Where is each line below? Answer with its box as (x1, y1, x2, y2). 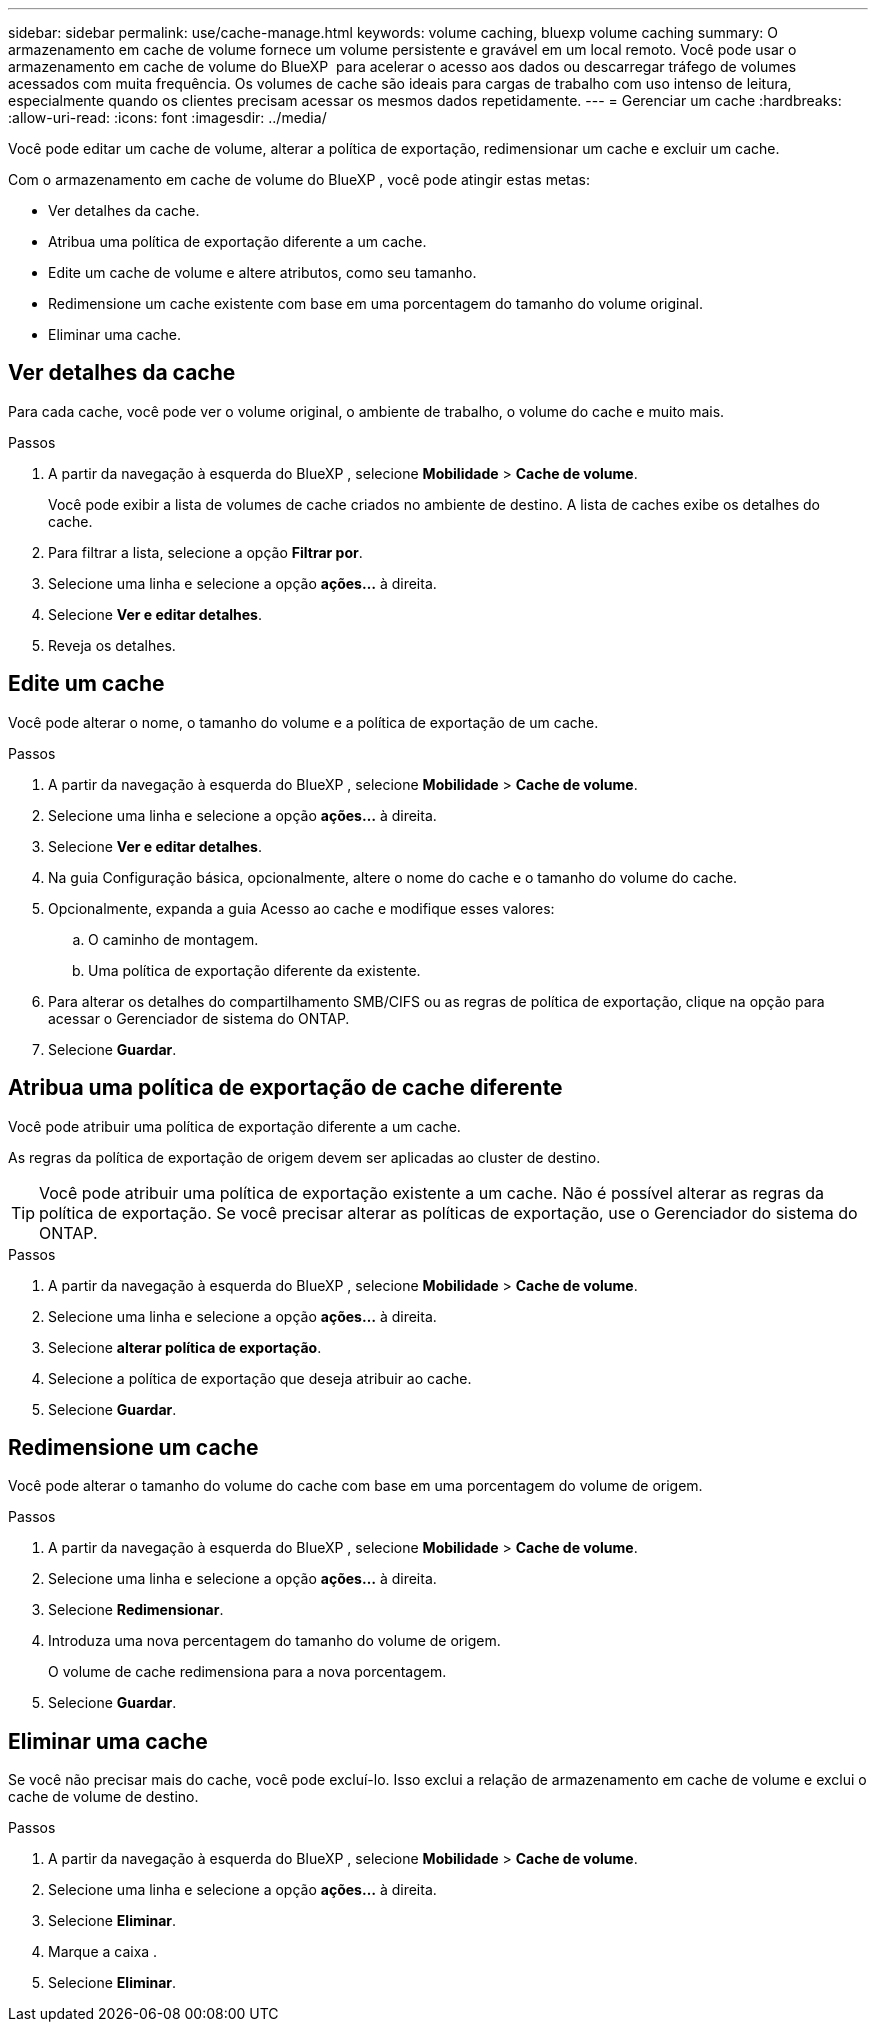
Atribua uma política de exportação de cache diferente (8, 1075, 563, 1101)
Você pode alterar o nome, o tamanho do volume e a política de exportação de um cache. (8, 713, 599, 731)
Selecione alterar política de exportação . (48, 1338, 322, 1356)
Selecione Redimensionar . (48, 1601, 224, 1619)
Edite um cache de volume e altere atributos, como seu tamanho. (48, 264, 477, 281)
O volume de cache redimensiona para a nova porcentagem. (48, 1663, 447, 1681)
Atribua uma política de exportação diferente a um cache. (48, 233, 427, 250)
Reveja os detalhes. (48, 636, 176, 654)
